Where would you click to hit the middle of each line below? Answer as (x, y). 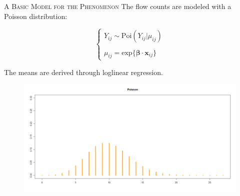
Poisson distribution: (36, 16)
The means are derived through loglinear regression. (83, 72)
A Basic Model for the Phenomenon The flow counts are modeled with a (118, 6)
